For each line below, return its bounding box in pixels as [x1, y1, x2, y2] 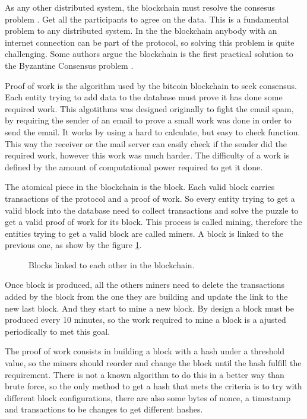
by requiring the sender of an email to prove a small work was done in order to [5, 114, 292, 126]
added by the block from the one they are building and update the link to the [5, 290, 288, 303]
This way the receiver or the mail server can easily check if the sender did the [5, 137, 287, 150]
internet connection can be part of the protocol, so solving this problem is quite [5, 36, 295, 48]
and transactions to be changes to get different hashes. [5, 403, 203, 415]
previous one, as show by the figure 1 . [5, 239, 142, 251]
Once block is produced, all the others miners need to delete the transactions [5, 278, 285, 291]
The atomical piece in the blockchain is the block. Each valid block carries [5, 180, 275, 193]
